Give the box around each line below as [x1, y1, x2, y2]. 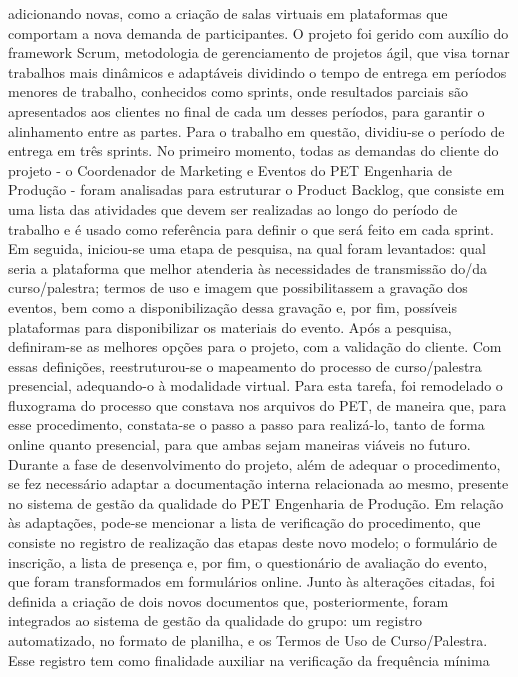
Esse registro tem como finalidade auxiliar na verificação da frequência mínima [8, 649, 490, 670]
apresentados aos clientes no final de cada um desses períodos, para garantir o [8, 100, 485, 121]
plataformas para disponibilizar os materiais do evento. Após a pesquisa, [8, 316, 452, 337]
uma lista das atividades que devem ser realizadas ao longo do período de [8, 198, 458, 219]
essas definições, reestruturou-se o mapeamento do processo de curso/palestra [8, 355, 482, 376]
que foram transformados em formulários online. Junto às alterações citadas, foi [8, 571, 496, 592]
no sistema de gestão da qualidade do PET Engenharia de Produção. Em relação [8, 492, 504, 513]
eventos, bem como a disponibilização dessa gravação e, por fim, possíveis [8, 296, 457, 317]
